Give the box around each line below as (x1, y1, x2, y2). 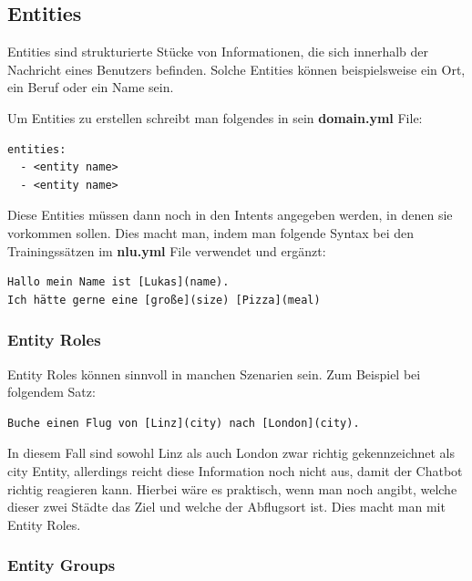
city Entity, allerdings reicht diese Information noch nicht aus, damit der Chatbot (7, 461, 463, 480)
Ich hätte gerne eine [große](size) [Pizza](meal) (7, 293, 321, 306)
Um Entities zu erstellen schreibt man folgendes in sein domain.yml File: (7, 108, 423, 127)
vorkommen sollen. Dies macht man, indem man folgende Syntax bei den (7, 223, 415, 242)
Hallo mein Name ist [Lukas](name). (7, 275, 230, 289)
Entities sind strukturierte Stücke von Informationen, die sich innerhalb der (7, 42, 429, 61)
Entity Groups (7, 554, 116, 576)
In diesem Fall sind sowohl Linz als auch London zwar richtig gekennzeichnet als (7, 443, 456, 462)
